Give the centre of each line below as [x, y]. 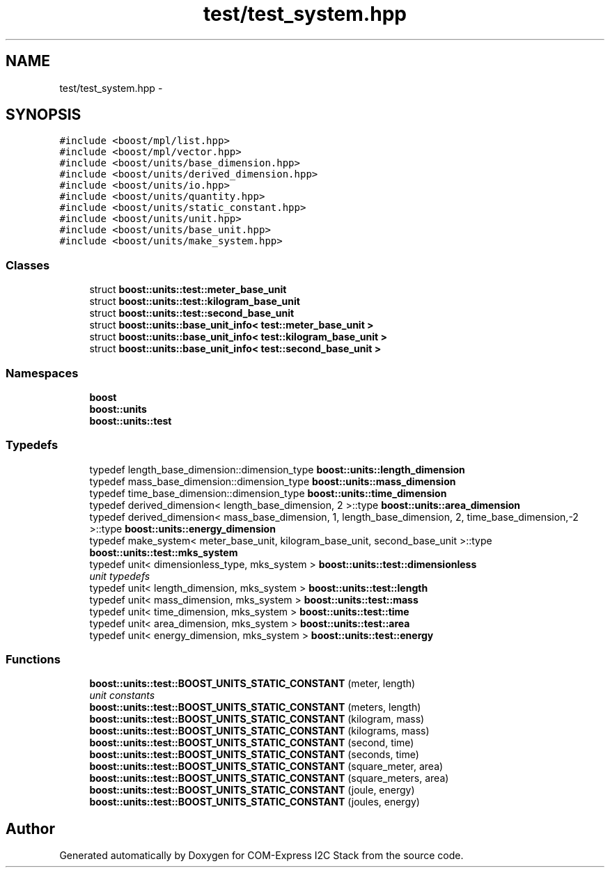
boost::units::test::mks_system [164, 552]
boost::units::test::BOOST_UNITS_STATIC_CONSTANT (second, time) [252, 743]
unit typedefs [120, 576]
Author [30, 828]
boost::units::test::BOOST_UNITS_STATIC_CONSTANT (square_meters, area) [269, 778]
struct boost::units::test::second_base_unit [192, 313]
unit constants [122, 695]
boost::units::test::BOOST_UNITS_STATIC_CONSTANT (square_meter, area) [266, 766]
